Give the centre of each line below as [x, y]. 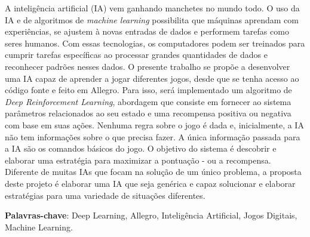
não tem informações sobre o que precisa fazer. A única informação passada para [153, 136]
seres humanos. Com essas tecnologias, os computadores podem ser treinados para [155, 43]
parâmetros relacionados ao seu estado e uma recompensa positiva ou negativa [148, 113]
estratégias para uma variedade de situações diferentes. [105, 195]
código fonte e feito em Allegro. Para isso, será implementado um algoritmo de [148, 90]
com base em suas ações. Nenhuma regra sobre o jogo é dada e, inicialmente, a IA [154, 124]
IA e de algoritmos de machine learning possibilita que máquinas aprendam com [152, 19]
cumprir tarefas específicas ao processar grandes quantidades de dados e [136, 55]
